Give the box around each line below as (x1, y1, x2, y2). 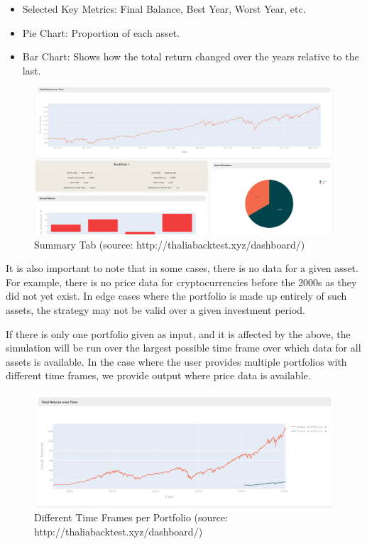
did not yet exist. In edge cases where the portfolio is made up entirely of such (6, 288, 347, 303)
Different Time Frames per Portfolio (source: (34, 510, 229, 525)
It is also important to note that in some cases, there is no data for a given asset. (6, 261, 358, 276)
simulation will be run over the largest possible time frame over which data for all (6, 340, 361, 355)
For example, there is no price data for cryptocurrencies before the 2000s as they (6, 274, 357, 289)
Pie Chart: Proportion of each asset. (22, 25, 180, 40)
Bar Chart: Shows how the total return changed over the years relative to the (22, 49, 359, 64)
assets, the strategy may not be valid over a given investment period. (6, 302, 306, 317)
